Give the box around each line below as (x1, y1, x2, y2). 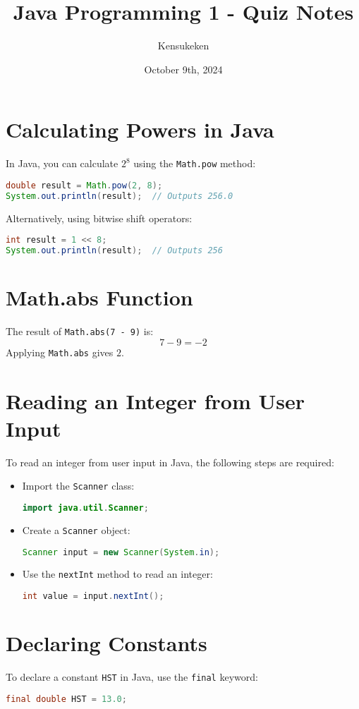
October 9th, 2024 (144, 61, 223, 76)
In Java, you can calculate (6, 156, 118, 171)
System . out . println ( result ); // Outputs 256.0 (6, 190, 233, 201)
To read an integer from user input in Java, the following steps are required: (6, 454, 334, 469)
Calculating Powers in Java (6, 115, 274, 144)
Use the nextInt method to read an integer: (22, 566, 213, 581)
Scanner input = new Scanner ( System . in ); (22, 547, 220, 557)
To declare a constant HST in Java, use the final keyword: (6, 669, 258, 684)
